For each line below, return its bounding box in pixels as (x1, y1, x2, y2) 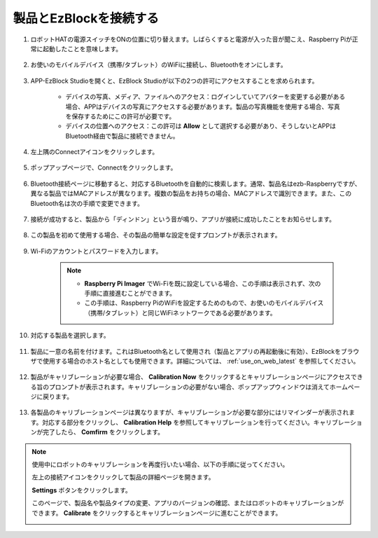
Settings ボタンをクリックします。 (31, 485, 132, 494)
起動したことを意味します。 (42, 44, 122, 53)
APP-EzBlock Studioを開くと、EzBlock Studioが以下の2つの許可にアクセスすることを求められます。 (30, 76, 318, 85)
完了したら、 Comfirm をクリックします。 (42, 428, 164, 436)
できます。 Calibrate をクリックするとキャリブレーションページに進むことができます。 (31, 509, 282, 517)
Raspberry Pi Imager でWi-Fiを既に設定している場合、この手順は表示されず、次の (84, 279, 321, 287)
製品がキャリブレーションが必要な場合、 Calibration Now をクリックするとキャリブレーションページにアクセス (30, 373, 351, 381)
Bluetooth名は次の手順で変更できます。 (30, 199, 143, 207)
